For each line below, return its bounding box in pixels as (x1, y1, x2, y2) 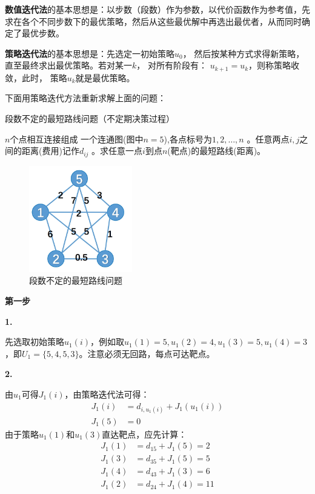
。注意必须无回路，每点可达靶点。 (79, 347, 215, 359)
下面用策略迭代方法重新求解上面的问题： (5, 92, 166, 104)
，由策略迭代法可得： (64, 387, 150, 400)
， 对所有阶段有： (136, 59, 207, 72)
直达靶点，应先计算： (102, 427, 187, 440)
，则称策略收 (248, 59, 300, 72)
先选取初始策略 (5, 335, 64, 348)
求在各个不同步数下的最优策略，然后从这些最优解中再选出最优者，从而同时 (5, 15, 302, 27)
